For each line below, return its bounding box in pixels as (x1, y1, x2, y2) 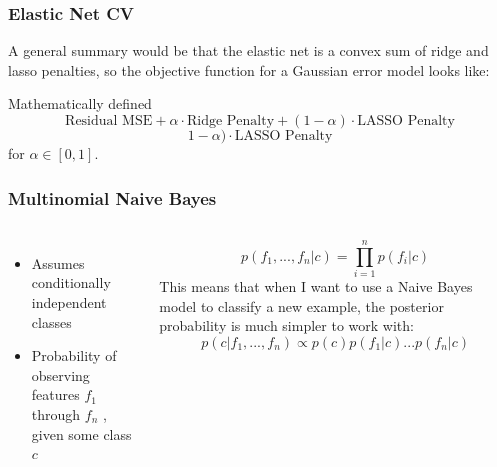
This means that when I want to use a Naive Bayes (159, 275, 473, 296)
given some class (31, 423, 132, 444)
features (31, 384, 80, 405)
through (31, 403, 81, 424)
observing (31, 364, 90, 385)
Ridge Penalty (186, 114, 275, 128)
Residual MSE (65, 114, 153, 128)
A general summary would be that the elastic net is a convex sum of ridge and (8, 40, 489, 61)
